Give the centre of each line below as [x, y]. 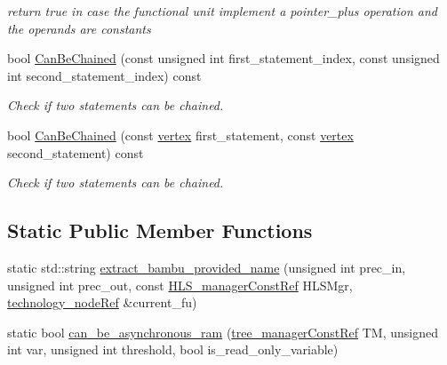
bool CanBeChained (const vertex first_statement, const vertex [180, 135]
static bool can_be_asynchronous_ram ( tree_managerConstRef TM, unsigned [223, 332]
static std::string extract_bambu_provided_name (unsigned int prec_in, [207, 267]
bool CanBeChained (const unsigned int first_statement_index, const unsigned [223, 58]
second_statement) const [76, 152]
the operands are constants [79, 28]
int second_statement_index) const [104, 75]
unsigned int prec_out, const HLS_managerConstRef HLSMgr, [180, 285]
